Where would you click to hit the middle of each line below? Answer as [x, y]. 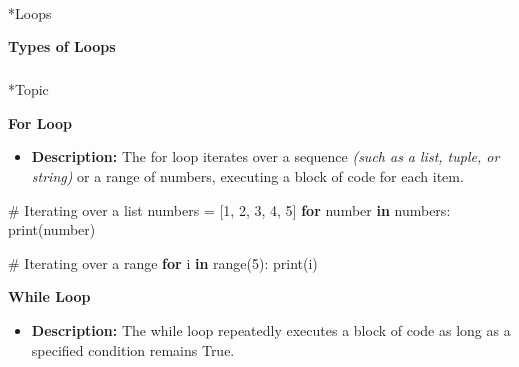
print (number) [52, 229]
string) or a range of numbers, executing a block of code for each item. [247, 175]
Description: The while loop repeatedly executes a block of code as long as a [271, 329]
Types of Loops [62, 46]
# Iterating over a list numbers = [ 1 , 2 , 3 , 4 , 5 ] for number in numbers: [229, 209]
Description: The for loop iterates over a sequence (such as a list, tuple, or [265, 156]
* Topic [28, 89]
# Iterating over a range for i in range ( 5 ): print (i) [163, 262]
